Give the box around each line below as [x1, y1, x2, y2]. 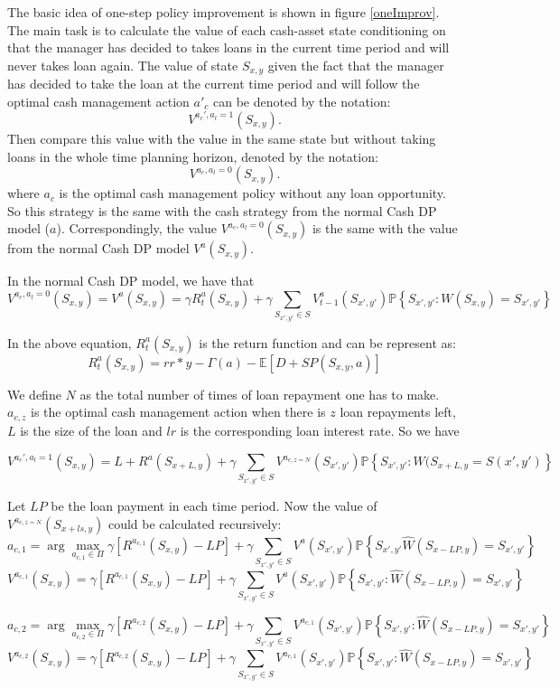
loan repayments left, [340, 402, 456, 421]
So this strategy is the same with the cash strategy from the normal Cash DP [7, 201, 437, 220]
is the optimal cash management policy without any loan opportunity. [59, 184, 446, 203]
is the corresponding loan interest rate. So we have [180, 420, 460, 439]
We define [7, 384, 61, 403]
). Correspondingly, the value [56, 219, 217, 238]
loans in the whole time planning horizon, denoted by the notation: [7, 146, 378, 165]
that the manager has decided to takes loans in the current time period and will [7, 38, 450, 57]
